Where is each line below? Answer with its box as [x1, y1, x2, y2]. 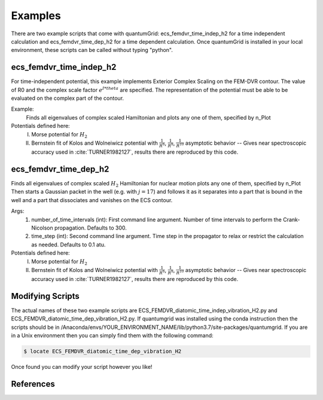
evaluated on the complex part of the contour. [11, 94, 124, 102]
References [11, 378, 55, 389]
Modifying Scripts [11, 291, 80, 301]
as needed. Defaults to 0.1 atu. [31, 241, 106, 248]
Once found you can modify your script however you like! [11, 364, 153, 371]
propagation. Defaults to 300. [54, 224, 127, 231]
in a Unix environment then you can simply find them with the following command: [11, 332, 214, 339]
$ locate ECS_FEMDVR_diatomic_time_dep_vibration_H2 [23, 348, 182, 355]
